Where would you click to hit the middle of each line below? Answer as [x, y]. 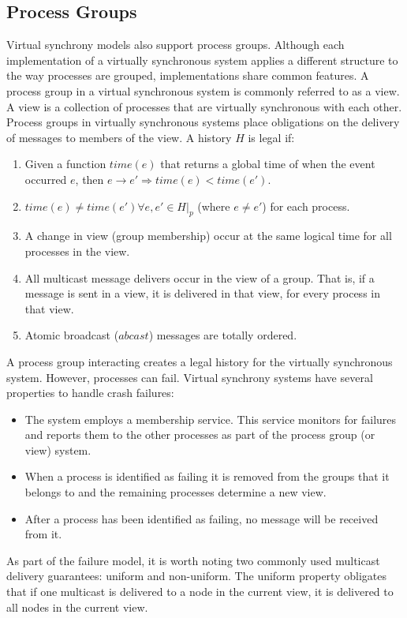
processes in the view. [77, 251]
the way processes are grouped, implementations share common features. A [188, 75]
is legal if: [271, 137]
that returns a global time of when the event [268, 164]
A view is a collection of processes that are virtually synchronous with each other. [204, 106]
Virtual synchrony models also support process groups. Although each [175, 45]
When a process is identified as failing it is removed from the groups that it [207, 476]
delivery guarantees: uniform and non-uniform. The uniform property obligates [196, 576]
